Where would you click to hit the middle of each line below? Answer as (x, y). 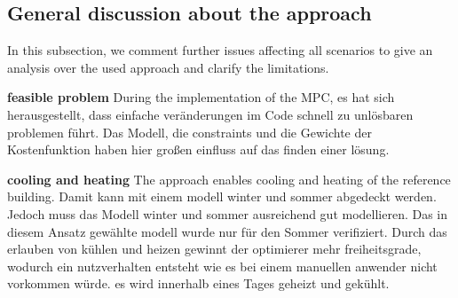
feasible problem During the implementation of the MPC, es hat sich (201, 97)
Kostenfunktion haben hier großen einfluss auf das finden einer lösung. (198, 149)
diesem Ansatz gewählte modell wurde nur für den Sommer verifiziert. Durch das (227, 231)
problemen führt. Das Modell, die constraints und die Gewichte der (190, 132)
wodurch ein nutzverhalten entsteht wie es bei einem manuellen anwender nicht (222, 266)
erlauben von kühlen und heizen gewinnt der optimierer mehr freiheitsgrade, (214, 249)
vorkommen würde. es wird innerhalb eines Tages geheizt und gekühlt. (198, 283)
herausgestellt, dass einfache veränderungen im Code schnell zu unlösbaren (210, 114)
